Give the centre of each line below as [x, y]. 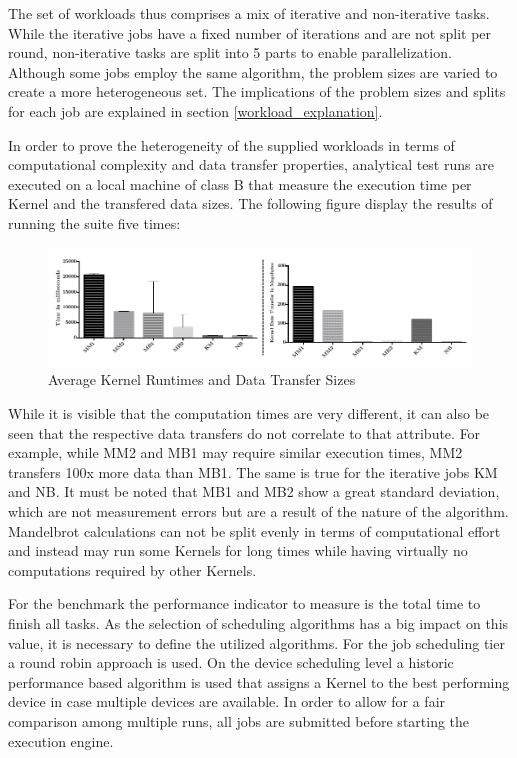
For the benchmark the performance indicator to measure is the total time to [244, 603]
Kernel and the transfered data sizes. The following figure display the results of [250, 203]
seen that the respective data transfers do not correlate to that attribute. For [244, 432]
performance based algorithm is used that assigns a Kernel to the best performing [259, 681]
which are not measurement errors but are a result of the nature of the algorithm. [258, 511]
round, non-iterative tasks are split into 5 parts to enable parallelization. [230, 52]
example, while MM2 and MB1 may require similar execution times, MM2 [235, 452]
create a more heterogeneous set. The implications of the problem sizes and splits [257, 91]
